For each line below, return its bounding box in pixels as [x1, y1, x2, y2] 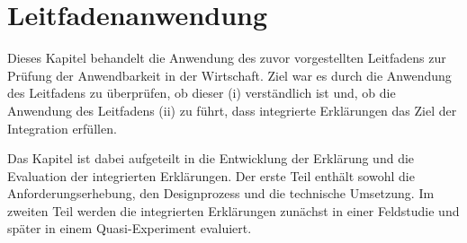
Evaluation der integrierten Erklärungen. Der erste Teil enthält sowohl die [7, 166, 415, 185]
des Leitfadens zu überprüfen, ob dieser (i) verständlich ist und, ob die [7, 83, 396, 102]
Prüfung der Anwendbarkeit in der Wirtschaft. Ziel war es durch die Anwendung [7, 65, 452, 84]
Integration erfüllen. [7, 118, 117, 137]
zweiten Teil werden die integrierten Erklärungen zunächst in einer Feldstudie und [7, 201, 460, 220]
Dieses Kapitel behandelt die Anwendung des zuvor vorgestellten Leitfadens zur [7, 48, 446, 67]
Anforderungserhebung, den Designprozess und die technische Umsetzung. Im [7, 184, 435, 203]
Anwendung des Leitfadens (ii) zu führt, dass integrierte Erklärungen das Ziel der [7, 100, 457, 119]
